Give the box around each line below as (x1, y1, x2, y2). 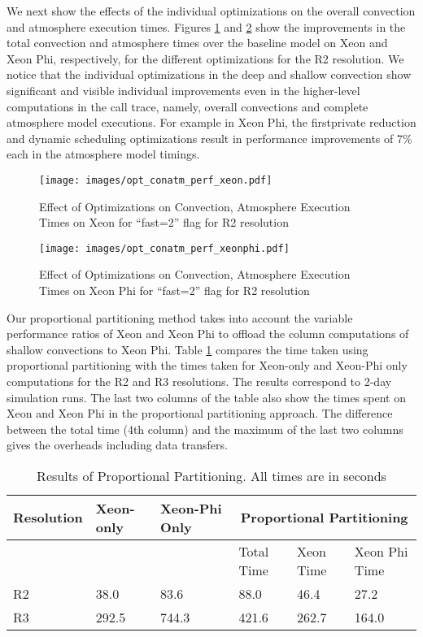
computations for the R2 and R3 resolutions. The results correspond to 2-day (7, 373, 392, 389)
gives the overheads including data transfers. (7, 436, 228, 453)
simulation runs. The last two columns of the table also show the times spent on (7, 388, 406, 405)
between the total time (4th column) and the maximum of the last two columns (7, 420, 403, 437)
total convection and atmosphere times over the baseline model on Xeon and (7, 34, 388, 51)
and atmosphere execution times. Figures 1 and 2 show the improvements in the (7, 18, 406, 35)
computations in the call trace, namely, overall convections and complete (7, 97, 368, 115)
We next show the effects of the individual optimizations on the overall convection (7, 2, 416, 19)
